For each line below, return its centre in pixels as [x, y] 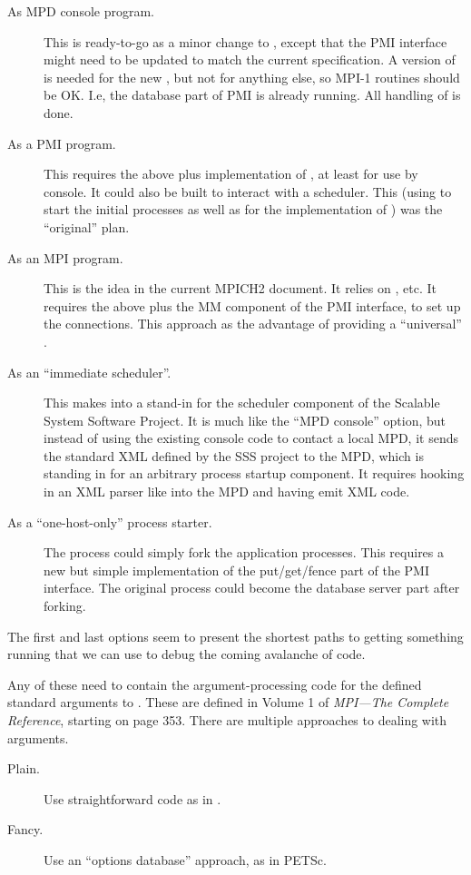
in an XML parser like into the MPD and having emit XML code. [227, 492]
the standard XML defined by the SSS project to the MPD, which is [234, 455]
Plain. [24, 768]
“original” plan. [87, 226]
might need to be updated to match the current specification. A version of [250, 59]
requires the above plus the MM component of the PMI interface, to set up [252, 305]
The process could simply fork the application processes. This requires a [244, 552]
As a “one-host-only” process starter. [110, 521]
